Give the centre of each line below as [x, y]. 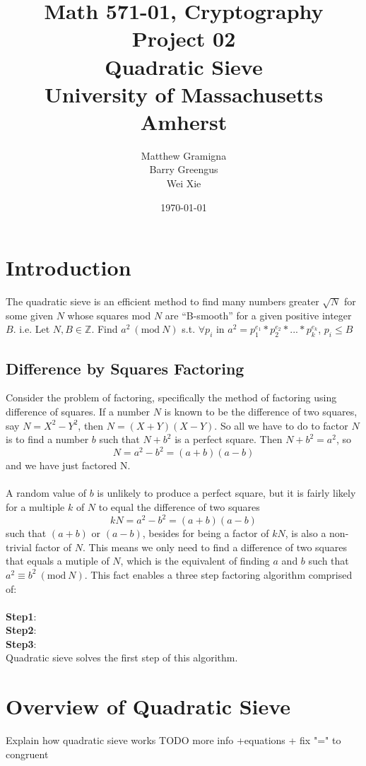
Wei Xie [184, 183]
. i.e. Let [31, 329]
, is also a [306, 533]
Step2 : [21, 630]
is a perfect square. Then [229, 439]
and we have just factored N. [68, 465]
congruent [27, 754]
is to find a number [47, 439]
